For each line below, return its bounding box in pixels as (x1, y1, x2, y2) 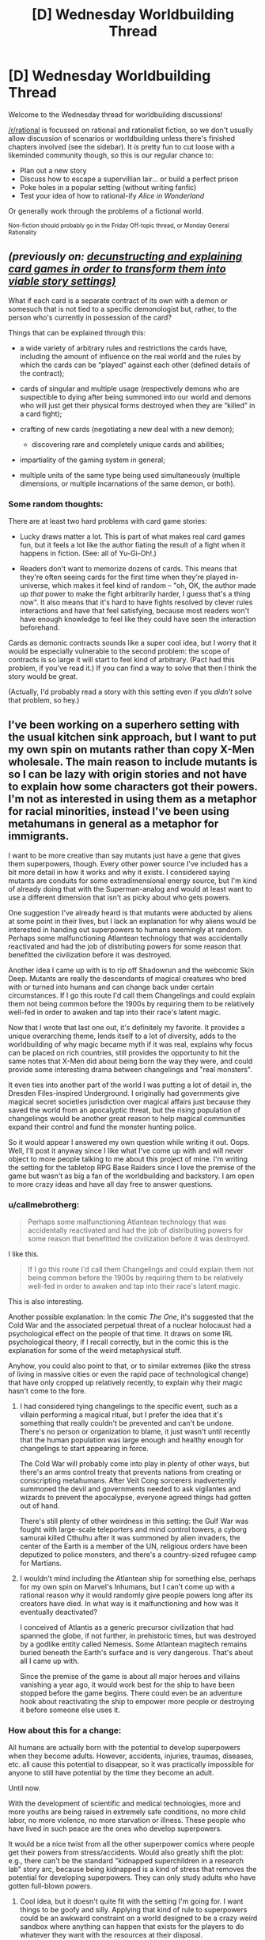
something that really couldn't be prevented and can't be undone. (19, 1419, 234, 1428)
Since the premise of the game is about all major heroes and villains (19, 1672, 240, 1681)
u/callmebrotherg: (8, 1199, 80, 1210)
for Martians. (19, 1559, 62, 1568)
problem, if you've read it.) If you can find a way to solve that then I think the (8, 663, 257, 673)
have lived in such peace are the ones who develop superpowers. (8, 1824, 223, 1833)
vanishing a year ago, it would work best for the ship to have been (19, 1680, 236, 1690)
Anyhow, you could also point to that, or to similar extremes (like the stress (8, 1361, 252, 1370)
